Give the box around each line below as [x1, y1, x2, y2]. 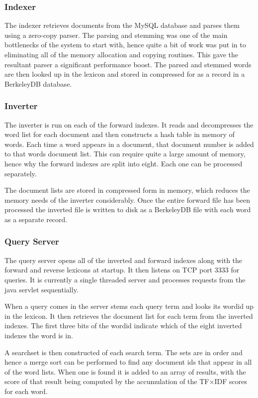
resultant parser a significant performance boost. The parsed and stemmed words [4, 59, 252, 69]
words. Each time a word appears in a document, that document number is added [4, 138, 254, 149]
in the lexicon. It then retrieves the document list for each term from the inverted [4, 310, 253, 321]
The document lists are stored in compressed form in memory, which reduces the [4, 185, 250, 195]
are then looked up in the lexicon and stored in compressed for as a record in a [4, 69, 245, 79]
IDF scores [214, 376, 247, 387]
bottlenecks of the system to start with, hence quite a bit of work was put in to [4, 39, 246, 50]
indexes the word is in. [4, 330, 73, 340]
